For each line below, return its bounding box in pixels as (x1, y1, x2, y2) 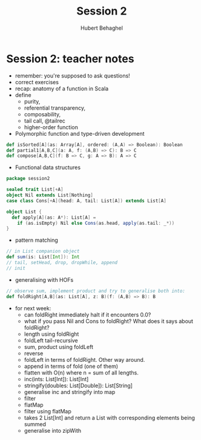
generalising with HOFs (15, 276, 74, 283)
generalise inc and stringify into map (24, 388, 116, 395)
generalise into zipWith (24, 427, 82, 434)
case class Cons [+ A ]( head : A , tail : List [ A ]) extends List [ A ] (6, 198, 166, 204)
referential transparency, (24, 104, 86, 112)
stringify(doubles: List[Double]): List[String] (24, 382, 133, 389)
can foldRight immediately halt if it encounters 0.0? (24, 311, 151, 318)
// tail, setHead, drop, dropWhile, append (6, 259, 118, 266)
